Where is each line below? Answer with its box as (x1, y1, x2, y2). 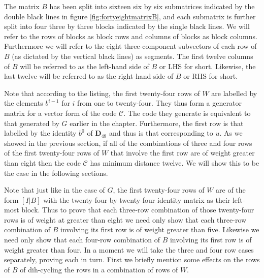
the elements (4, 98, 43, 108)
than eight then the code (4, 157, 81, 168)
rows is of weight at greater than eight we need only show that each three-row (4, 214, 247, 225)
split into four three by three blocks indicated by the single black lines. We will (4, 21, 250, 32)
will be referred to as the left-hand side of (20, 60, 149, 71)
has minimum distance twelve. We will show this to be (90, 157, 259, 168)
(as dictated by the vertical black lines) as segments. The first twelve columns (12, 50, 253, 61)
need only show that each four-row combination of (4, 234, 160, 245)
